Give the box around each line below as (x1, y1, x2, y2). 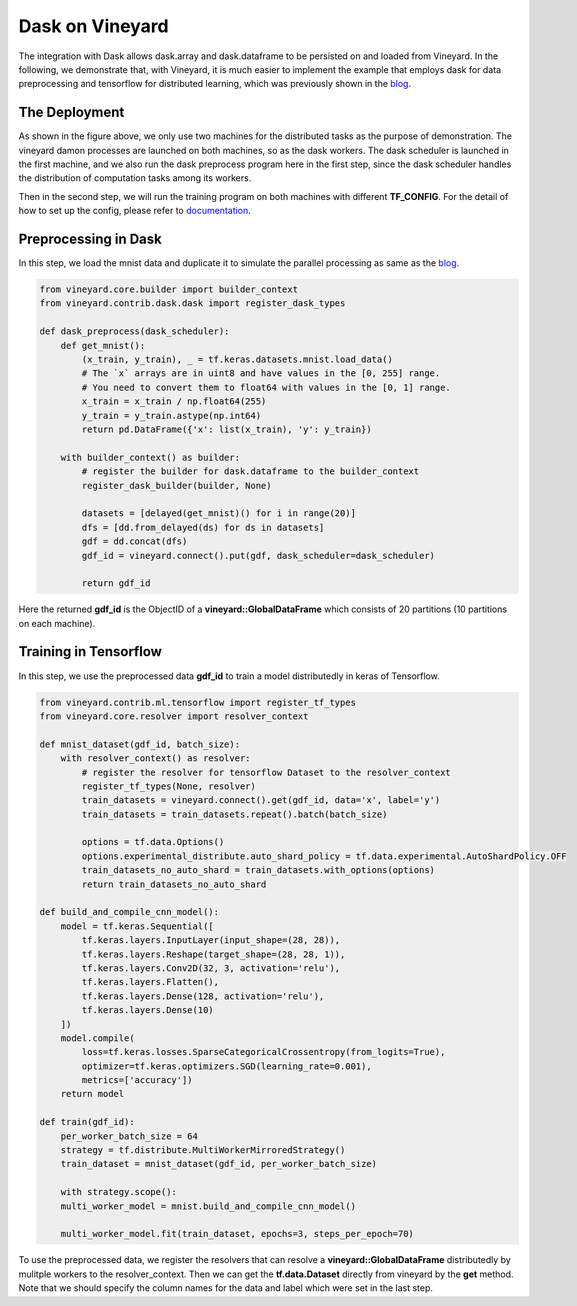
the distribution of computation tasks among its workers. (18, 172, 252, 184)
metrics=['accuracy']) (81, 1075, 194, 1086)
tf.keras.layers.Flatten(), (81, 976, 220, 988)
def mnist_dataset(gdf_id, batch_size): (39, 738, 240, 750)
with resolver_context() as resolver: (60, 753, 251, 764)
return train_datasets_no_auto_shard (81, 878, 267, 890)
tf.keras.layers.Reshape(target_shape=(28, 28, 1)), (81, 948, 346, 960)
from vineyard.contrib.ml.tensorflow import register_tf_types (39, 696, 357, 708)
